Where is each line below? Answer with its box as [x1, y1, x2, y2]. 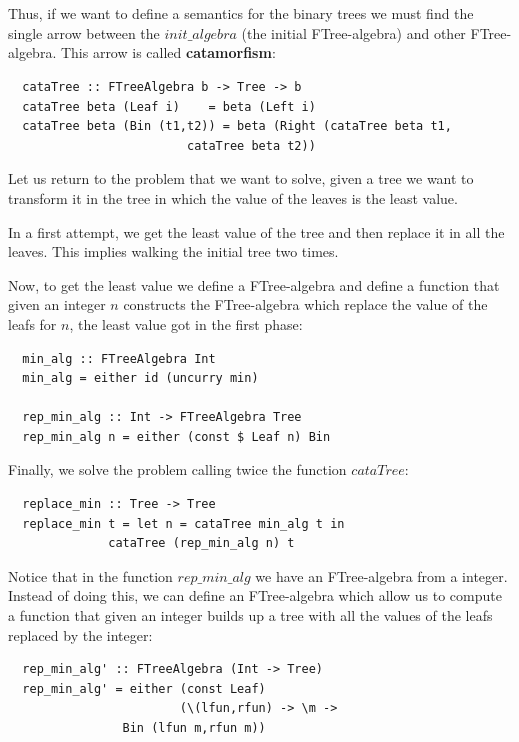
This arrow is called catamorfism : [60, 42, 276, 63]
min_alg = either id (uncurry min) [22, 371, 259, 386]
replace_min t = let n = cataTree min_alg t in [22, 516, 345, 531]
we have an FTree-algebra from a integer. [255, 565, 508, 586]
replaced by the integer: [8, 624, 153, 645]
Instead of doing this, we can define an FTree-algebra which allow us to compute [8, 585, 502, 606]
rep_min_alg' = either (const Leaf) [22, 681, 266, 696]
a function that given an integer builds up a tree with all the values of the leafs [8, 605, 493, 626]
